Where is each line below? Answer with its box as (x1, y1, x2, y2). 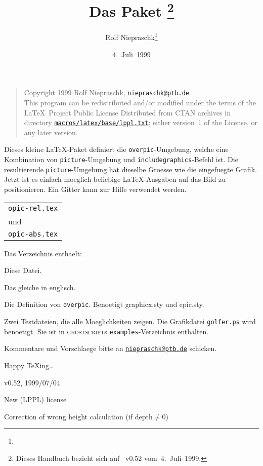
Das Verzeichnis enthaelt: (4, 248, 82, 258)
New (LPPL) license (4, 394, 67, 405)
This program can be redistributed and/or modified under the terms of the (24, 97, 256, 107)
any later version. (24, 127, 78, 137)
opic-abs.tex (8, 229, 58, 238)
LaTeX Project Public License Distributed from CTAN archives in (24, 107, 231, 118)
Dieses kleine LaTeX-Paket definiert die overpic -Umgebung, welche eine (4, 144, 229, 154)
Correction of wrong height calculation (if (4, 411, 133, 421)
